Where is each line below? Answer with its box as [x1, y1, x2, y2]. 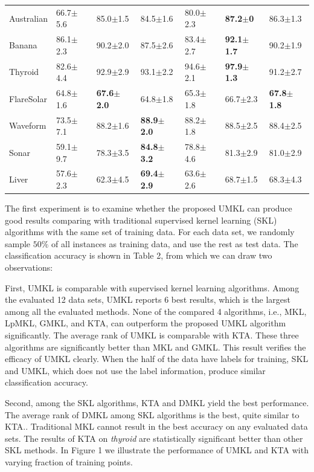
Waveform [9, 119, 46, 132]
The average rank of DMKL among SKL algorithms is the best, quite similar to [5, 408, 300, 421]
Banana [9, 38, 37, 51]
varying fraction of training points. [5, 455, 133, 468]
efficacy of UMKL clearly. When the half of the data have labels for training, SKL [5, 352, 309, 365]
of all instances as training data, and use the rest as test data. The [51, 237, 298, 250]
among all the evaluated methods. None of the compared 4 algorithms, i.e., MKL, [5, 305, 307, 317]
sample [5, 237, 31, 250]
